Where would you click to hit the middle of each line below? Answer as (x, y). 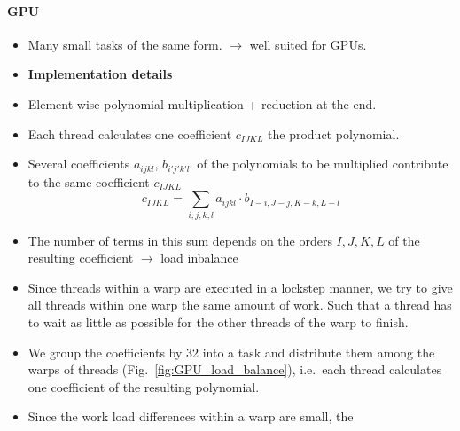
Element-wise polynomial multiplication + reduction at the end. (202, 103)
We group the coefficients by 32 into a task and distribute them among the (231, 352)
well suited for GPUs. (308, 44)
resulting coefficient (81, 258)
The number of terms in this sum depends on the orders (180, 240)
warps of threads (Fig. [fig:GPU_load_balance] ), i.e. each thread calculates (235, 369)
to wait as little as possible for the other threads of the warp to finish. (218, 321)
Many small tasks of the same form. (125, 44)
